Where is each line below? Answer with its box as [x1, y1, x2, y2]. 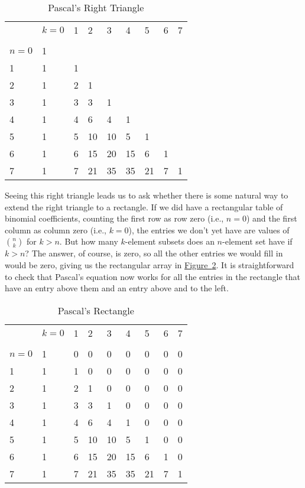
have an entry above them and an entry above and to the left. [5, 282, 229, 294]
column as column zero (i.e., [5, 223, 106, 236]
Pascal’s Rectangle [57, 303, 134, 317]
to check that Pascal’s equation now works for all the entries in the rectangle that [5, 270, 300, 282]
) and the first [246, 212, 297, 225]
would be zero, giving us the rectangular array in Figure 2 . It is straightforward [5, 258, 294, 271]
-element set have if [222, 235, 293, 248]
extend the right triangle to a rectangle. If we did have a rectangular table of [5, 200, 283, 213]
